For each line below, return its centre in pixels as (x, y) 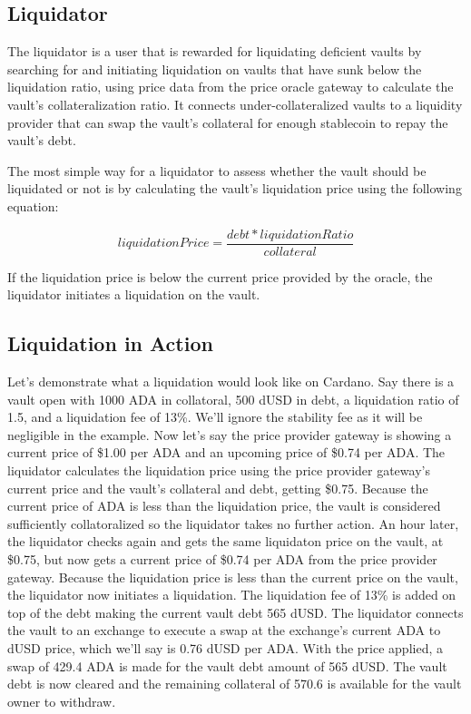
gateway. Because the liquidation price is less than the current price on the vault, (233, 577)
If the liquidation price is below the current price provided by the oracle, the (220, 276)
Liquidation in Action (110, 343)
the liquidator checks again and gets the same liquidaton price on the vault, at (226, 541)
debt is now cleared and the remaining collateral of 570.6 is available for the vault (235, 684)
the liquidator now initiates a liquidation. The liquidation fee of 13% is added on (232, 595)
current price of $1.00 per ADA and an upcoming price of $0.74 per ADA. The (226, 452)
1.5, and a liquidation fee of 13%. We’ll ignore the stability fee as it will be (215, 417)
